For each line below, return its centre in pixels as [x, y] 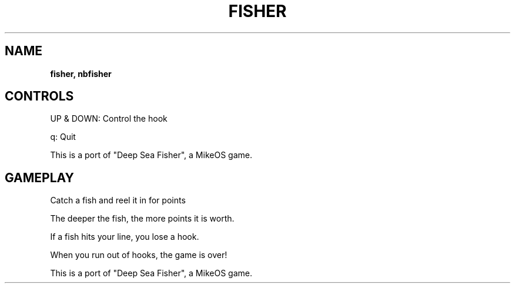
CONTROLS [39, 96]
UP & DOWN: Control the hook [109, 119]
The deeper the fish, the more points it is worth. [142, 219]
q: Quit [63, 137]
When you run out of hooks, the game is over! [139, 255]
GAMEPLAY [39, 178]
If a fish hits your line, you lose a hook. [125, 237]
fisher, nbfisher [81, 73]
